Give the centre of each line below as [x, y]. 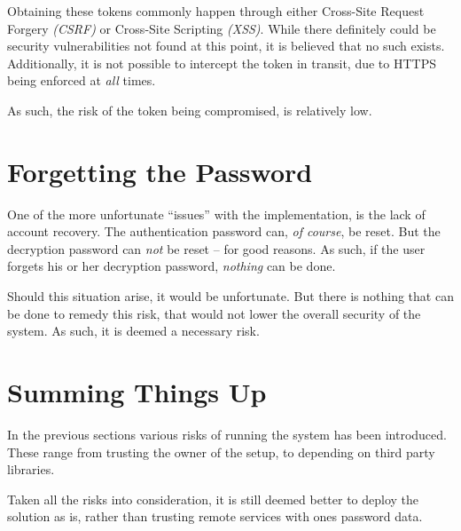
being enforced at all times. [82, 80]
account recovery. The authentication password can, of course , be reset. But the [224, 231]
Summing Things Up [137, 392]
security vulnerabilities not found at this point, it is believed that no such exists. [226, 46]
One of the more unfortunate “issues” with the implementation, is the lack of [216, 214]
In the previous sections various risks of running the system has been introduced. [227, 434]
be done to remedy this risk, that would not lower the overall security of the [214, 313]
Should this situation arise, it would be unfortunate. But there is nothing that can [230, 296]
